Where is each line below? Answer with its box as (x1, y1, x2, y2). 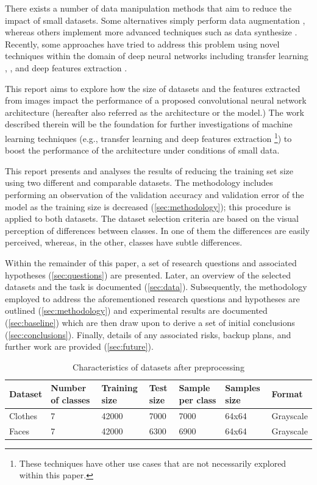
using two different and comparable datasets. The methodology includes (5, 176, 273, 189)
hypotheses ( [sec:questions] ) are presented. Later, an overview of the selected (5, 268, 291, 281)
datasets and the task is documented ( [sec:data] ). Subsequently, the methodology (5, 280, 307, 293)
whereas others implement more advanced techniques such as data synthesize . (5, 26, 297, 38)
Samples (225, 381, 260, 394)
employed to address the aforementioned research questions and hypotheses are (5, 292, 300, 305)
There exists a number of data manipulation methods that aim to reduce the (5, 2, 292, 14)
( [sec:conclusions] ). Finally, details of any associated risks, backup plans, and (5, 328, 291, 341)
